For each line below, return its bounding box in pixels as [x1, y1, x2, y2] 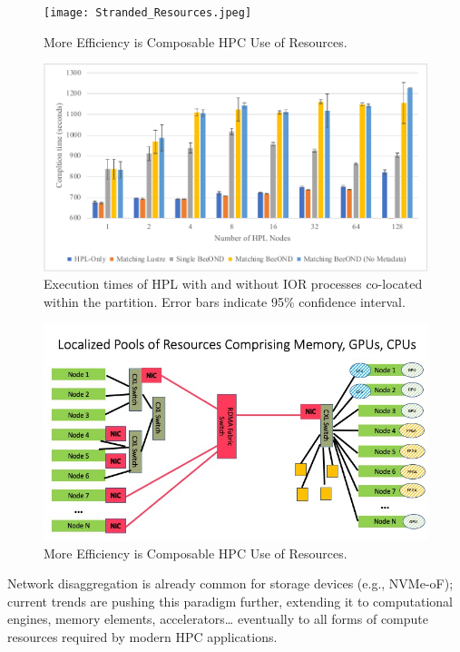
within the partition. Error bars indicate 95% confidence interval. [44, 291, 406, 311]
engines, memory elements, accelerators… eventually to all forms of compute [7, 609, 429, 628]
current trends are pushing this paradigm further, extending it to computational [7, 591, 453, 610]
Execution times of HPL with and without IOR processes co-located [44, 274, 423, 293]
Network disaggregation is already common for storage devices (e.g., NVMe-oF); [7, 574, 454, 593]
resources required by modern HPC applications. [7, 627, 278, 646]
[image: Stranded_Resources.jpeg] [44, 6, 252, 19]
